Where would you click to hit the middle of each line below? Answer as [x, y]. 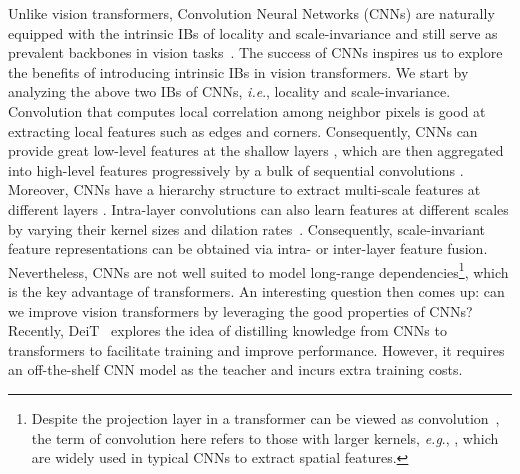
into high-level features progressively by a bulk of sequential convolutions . [236, 169]
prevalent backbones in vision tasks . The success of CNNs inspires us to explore [255, 52]
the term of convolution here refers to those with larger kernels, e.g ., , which [265, 437]
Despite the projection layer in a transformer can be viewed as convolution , [265, 417]
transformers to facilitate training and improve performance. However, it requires [256, 349]
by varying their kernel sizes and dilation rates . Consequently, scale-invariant [246, 228]
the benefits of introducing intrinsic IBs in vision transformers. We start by [238, 71]
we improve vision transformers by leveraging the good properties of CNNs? [240, 310]
